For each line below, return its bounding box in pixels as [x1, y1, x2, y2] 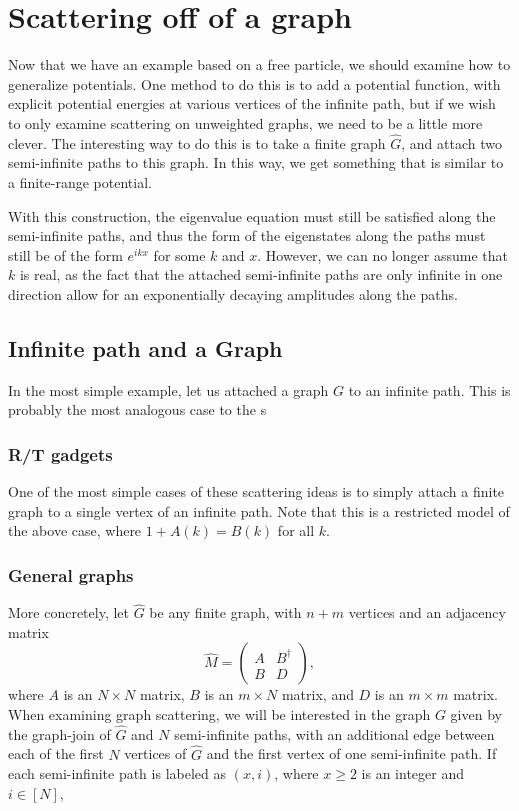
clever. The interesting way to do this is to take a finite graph [8, 132, 386, 153]
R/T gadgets [8, 441, 113, 466]
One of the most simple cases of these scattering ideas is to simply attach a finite [8, 481, 505, 502]
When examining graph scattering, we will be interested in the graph [8, 704, 431, 725]
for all [277, 520, 315, 541]
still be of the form [8, 244, 123, 265]
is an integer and [361, 763, 464, 784]
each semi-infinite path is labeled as [8, 763, 226, 784]
